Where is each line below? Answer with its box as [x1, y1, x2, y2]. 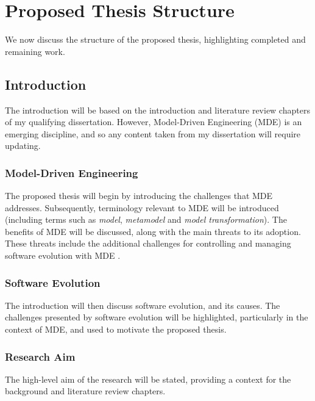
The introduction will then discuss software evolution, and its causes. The [5, 298, 280, 311]
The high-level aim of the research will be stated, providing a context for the [5, 372, 291, 385]
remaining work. [5, 45, 65, 57]
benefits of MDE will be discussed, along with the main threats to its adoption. [5, 225, 301, 237]
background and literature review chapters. [5, 385, 166, 397]
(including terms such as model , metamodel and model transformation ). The [5, 213, 287, 226]
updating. [5, 139, 41, 152]
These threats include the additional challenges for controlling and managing [5, 237, 291, 250]
